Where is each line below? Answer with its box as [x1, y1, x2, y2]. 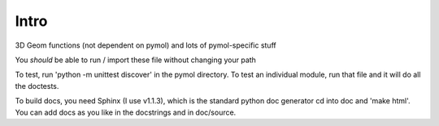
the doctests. [15, 81, 59, 90]
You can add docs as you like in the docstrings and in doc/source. [15, 107, 237, 117]
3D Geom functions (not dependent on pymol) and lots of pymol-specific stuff [15, 40, 276, 50]
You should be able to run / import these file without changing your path [15, 55, 256, 65]
